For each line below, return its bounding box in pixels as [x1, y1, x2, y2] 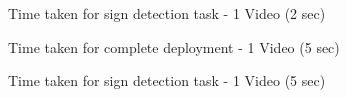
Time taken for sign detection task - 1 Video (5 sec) [8, 70, 326, 91]
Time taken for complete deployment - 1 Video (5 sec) [8, 36, 340, 57]
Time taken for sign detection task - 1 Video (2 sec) [8, 3, 326, 23]
